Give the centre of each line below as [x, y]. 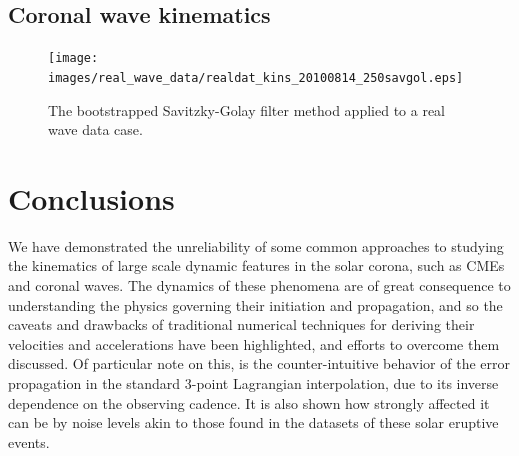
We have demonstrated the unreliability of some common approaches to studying [256, 245]
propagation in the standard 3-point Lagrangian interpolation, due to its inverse [253, 382]
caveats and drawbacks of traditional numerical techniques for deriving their [241, 324]
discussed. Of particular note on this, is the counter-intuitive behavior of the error [259, 363]
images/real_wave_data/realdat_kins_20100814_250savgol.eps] [256, 77]
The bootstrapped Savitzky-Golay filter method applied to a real [246, 109]
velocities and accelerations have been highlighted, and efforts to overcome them [254, 343]
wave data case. [95, 129]
